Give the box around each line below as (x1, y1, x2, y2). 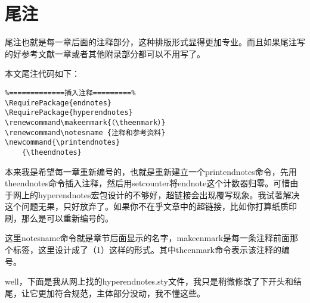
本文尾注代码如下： (5, 67, 80, 80)
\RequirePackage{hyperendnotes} (5, 108, 133, 117)
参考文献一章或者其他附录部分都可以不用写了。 (21, 47, 205, 60)
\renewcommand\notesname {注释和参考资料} (5, 128, 166, 137)
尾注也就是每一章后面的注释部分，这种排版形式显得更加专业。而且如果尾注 (5, 36, 297, 48)
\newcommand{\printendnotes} (5, 138, 120, 147)
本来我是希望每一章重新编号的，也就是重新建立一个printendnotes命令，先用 (5, 165, 297, 177)
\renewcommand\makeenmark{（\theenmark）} (5, 118, 166, 127)
